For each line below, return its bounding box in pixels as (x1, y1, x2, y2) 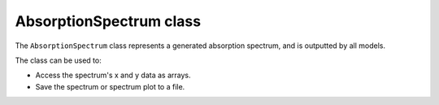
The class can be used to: (15, 55, 102, 65)
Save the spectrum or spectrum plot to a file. (35, 81, 185, 91)
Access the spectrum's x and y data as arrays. (35, 70, 191, 81)
